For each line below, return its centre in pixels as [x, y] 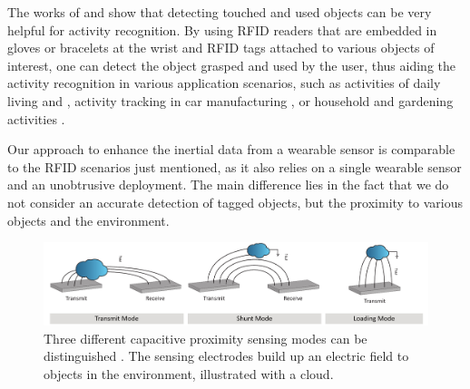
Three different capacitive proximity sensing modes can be [206, 338]
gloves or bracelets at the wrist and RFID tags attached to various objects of [221, 48]
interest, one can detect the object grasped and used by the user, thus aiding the [231, 65]
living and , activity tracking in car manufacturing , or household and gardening [230, 100]
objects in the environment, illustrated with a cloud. [189, 373]
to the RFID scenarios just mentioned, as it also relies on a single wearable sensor [235, 166]
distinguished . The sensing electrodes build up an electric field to [226, 356]
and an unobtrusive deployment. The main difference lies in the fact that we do [228, 185]
